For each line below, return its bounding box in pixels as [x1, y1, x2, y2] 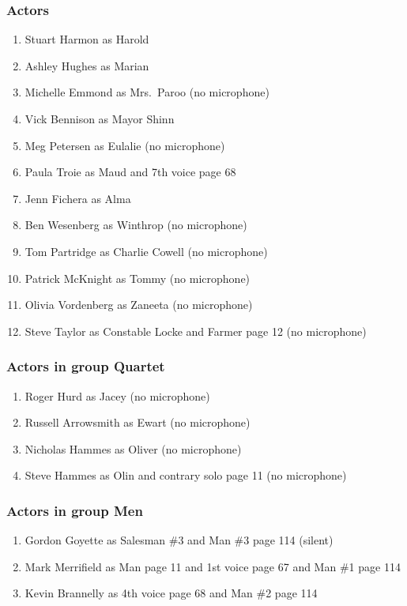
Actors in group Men [6, 500, 143, 520]
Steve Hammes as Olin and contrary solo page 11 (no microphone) [24, 467, 347, 484]
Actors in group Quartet [6, 356, 165, 376]
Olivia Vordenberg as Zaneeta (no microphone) [24, 296, 253, 313]
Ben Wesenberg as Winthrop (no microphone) [24, 216, 247, 233]
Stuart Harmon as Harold [24, 31, 149, 47]
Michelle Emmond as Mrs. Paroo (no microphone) [24, 84, 269, 100]
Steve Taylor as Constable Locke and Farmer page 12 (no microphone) [24, 322, 367, 339]
